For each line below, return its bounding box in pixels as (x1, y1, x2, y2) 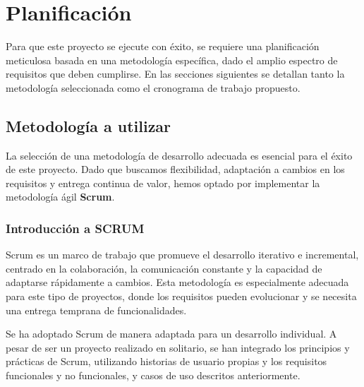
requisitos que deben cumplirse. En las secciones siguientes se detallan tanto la (6, 66, 345, 81)
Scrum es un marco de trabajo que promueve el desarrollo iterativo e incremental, (6, 247, 359, 262)
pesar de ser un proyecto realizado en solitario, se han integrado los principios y (6, 340, 350, 355)
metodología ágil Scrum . (6, 189, 115, 204)
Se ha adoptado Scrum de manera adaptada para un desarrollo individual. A (6, 326, 337, 341)
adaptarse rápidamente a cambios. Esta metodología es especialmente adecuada (6, 275, 349, 290)
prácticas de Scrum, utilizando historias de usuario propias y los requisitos (6, 354, 327, 369)
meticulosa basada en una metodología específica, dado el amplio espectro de (6, 52, 338, 67)
